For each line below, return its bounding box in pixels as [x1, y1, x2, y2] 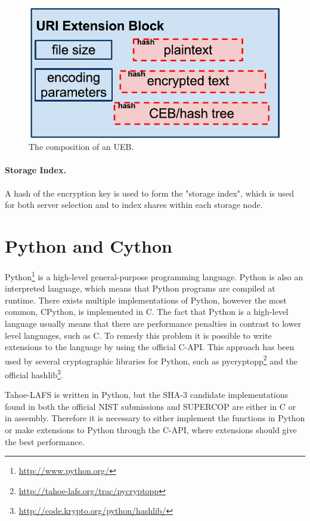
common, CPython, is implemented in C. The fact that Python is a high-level [5, 305, 289, 318]
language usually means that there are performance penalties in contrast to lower [5, 317, 302, 329]
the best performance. [5, 435, 85, 448]
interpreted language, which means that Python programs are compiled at [5, 282, 275, 295]
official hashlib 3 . [5, 366, 63, 381]
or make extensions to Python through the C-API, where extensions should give [5, 424, 297, 436]
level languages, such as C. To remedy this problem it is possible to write [5, 329, 272, 341]
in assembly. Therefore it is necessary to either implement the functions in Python [5, 412, 305, 424]
